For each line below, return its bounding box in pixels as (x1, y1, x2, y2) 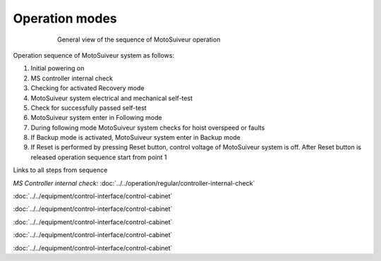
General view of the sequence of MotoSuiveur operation (57, 35, 221, 44)
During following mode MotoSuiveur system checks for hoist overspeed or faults (30, 123, 265, 132)
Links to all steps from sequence (13, 166, 108, 174)
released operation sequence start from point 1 (30, 152, 167, 162)
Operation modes (13, 11, 117, 26)
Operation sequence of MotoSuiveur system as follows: (13, 51, 174, 59)
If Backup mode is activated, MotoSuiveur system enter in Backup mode (30, 133, 241, 142)
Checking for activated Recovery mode (30, 84, 145, 92)
